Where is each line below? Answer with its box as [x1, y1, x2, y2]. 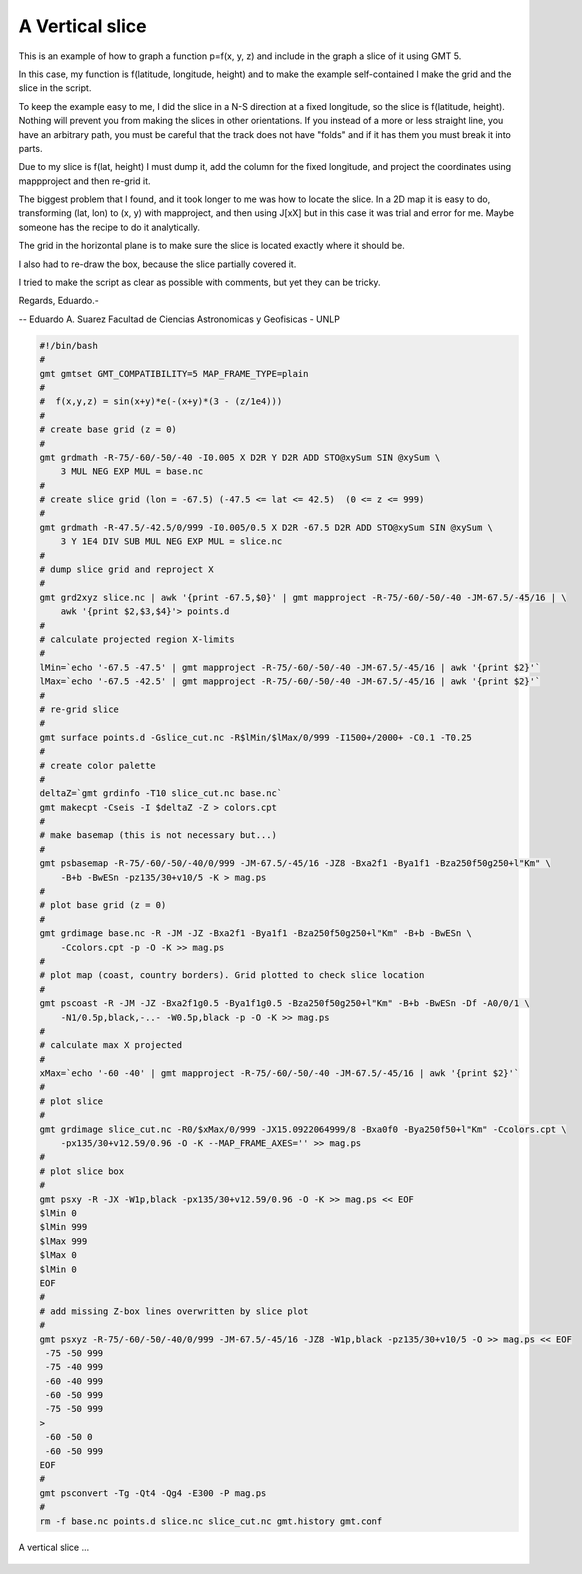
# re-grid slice [39, 703, 120, 715]
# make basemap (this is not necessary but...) [39, 830, 277, 841]
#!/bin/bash [39, 340, 99, 351]
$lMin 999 [39, 1221, 88, 1233]
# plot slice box [39, 1165, 125, 1177]
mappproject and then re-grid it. [18, 175, 151, 187]
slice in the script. [18, 82, 92, 94]
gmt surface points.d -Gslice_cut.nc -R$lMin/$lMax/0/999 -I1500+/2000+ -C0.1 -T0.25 [39, 731, 472, 743]
